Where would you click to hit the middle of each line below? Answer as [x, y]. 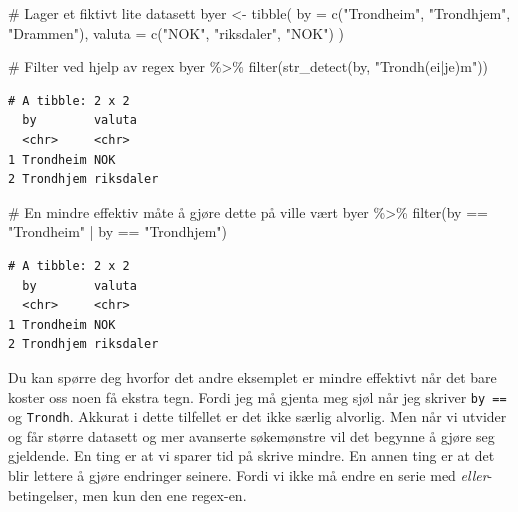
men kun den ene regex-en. [164, 494]
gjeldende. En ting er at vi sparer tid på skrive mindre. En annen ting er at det [251, 455]
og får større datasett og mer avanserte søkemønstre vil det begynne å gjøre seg [251, 435]
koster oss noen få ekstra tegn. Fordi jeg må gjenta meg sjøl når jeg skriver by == [257, 396]
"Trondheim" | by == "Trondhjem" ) [118, 231]
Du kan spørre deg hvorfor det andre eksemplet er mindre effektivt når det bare [252, 376]
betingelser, [43, 494]
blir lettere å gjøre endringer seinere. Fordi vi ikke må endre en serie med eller [248, 475]
